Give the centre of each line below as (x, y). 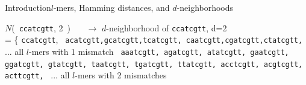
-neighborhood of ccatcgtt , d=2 (167, 27)
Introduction (28, 7)
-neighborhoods (205, 7)
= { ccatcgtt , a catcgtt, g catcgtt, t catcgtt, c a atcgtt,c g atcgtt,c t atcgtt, (154, 39)
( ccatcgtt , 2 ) (41, 27)
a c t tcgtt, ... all (37, 75)
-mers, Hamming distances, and (111, 7)
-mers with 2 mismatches (121, 75)
